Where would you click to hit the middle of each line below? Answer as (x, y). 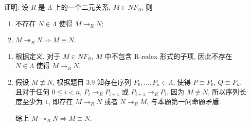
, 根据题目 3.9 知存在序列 (92, 81)
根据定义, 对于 (38, 56)
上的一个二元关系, (82, 7)
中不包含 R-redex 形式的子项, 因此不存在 (168, 56)
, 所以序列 (223, 91)
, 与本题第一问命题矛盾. (184, 101)
